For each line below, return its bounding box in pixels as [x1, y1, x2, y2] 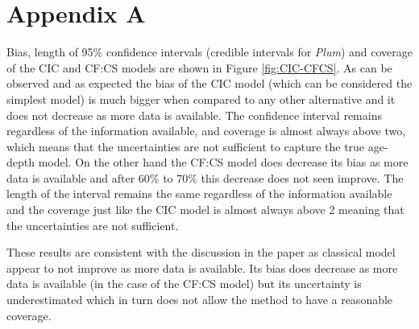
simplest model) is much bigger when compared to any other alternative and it [6, 90, 396, 107]
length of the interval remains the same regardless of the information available [6, 185, 392, 202]
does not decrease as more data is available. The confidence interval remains [6, 106, 382, 123]
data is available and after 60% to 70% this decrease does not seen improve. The [6, 169, 404, 186]
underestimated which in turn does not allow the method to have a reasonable [6, 291, 393, 308]
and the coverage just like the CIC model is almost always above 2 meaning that [6, 201, 404, 218]
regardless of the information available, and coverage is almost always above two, [6, 122, 406, 139]
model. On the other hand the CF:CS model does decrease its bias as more [38, 154, 409, 171]
